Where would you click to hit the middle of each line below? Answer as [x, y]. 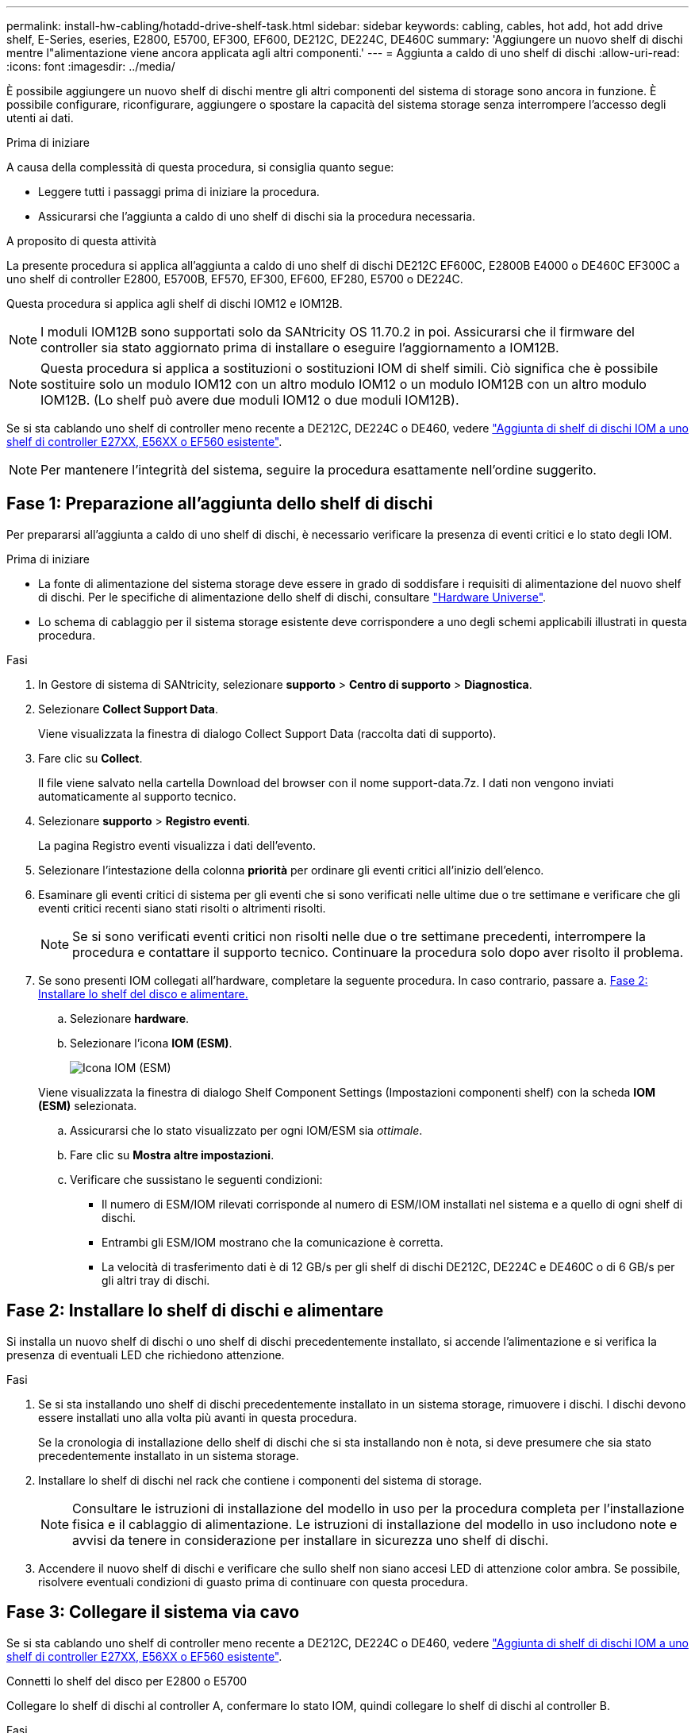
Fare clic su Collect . [90, 758]
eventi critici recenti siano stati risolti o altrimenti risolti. [182, 908]
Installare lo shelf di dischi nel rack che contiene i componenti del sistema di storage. [260, 1480]
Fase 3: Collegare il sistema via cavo [153, 1612]
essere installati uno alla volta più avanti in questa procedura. [198, 1417]
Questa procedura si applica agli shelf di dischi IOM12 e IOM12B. [175, 304]
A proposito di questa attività [82, 241]
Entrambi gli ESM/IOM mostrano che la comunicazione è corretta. [273, 1242]
